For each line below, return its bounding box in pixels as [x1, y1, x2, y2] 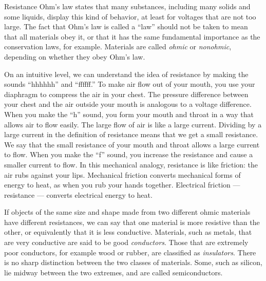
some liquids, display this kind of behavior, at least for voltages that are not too [4, 11, 256, 22]
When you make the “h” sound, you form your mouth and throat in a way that [4, 108, 254, 119]
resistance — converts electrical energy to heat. [4, 189, 153, 200]
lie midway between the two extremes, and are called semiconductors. [4, 267, 223, 277]
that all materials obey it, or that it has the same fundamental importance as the [4, 31, 260, 42]
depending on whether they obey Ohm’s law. [4, 51, 145, 62]
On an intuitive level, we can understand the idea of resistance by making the [4, 68, 249, 79]
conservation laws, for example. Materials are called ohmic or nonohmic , [4, 41, 232, 52]
